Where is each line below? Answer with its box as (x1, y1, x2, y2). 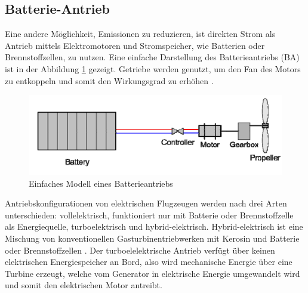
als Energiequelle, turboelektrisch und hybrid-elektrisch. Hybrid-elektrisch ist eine (5, 220, 303, 233)
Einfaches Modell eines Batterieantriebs (29, 177, 173, 189)
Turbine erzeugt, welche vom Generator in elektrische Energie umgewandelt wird (5, 267, 300, 279)
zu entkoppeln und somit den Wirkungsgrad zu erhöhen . (5, 74, 214, 87)
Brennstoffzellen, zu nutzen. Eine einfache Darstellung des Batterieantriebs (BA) (5, 51, 300, 63)
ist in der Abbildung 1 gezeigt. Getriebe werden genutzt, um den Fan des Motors (5, 62, 301, 75)
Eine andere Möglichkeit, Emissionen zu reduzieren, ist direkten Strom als (5, 27, 276, 40)
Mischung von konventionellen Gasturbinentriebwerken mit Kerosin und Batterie (5, 232, 300, 244)
